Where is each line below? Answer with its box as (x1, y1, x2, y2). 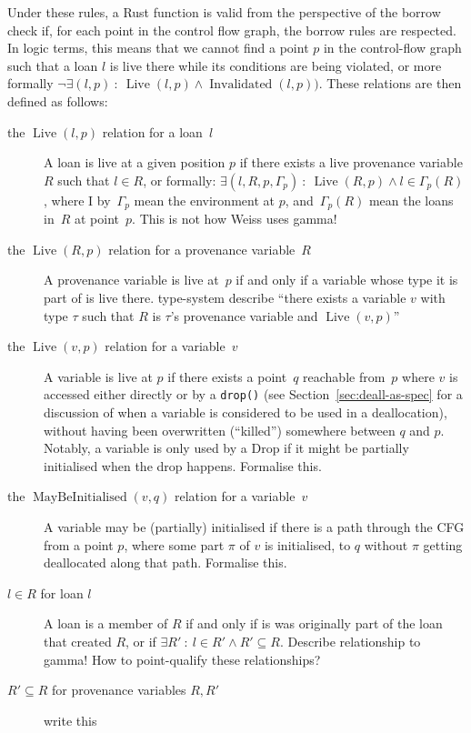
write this (44, 710, 97, 729)
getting (423, 535, 463, 554)
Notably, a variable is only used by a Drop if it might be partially (44, 438, 409, 457)
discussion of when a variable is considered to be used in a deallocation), (44, 403, 447, 422)
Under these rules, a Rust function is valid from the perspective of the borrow (7, 3, 441, 21)
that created (44, 631, 112, 650)
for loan (40, 583, 84, 602)
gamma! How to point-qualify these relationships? (44, 649, 321, 668)
